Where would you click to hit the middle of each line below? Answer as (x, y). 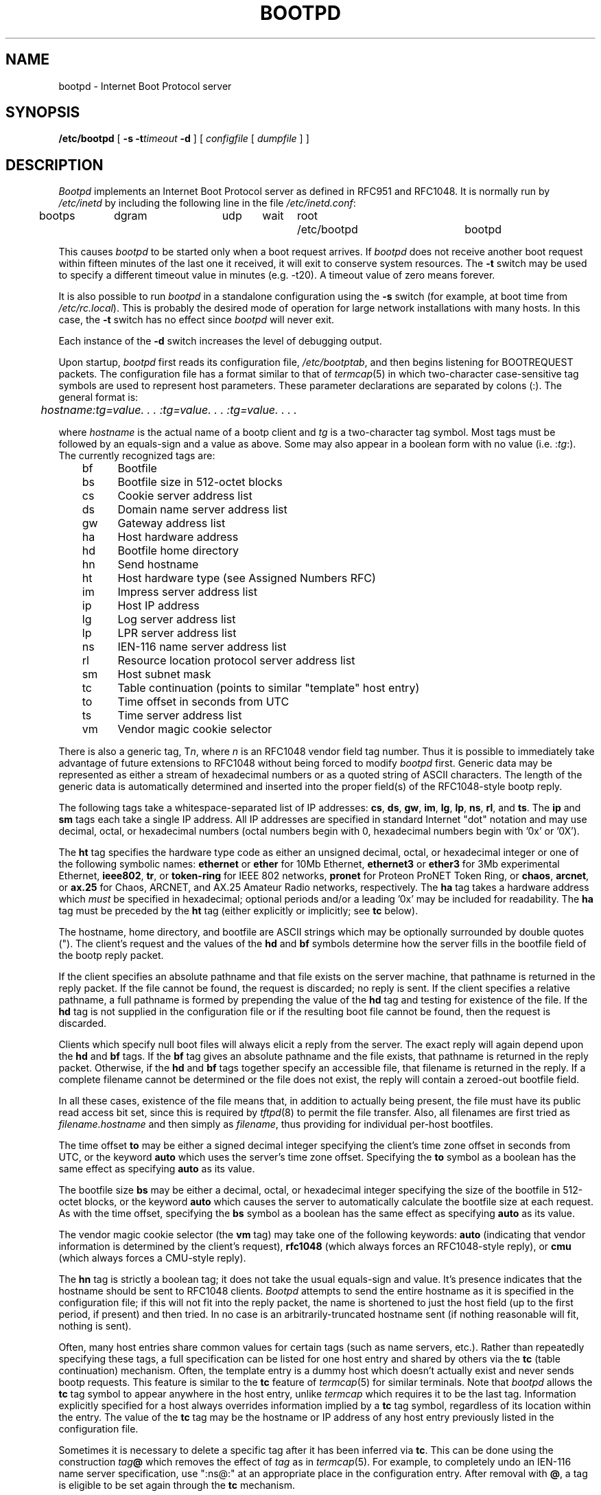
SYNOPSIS (43, 113)
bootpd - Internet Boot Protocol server (145, 86)
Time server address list (180, 716)
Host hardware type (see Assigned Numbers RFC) (247, 578)
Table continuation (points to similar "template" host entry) (269, 688)
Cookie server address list (185, 496)
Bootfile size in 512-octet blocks (200, 482)
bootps (57, 216)
